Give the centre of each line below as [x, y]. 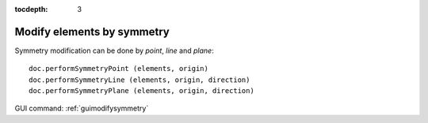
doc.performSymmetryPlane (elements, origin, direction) [142, 91]
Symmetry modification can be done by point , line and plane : [114, 50]
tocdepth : [31, 9]
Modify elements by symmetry [92, 32]
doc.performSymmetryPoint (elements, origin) [119, 69]
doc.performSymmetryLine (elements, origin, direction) [139, 80]
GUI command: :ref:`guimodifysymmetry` [82, 108]
